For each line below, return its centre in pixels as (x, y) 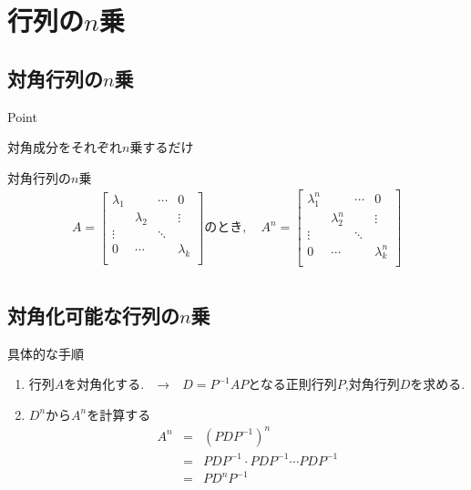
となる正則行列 (292, 384)
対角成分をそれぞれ (65, 147)
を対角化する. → (117, 384)
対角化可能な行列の (93, 315)
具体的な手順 (46, 353)
